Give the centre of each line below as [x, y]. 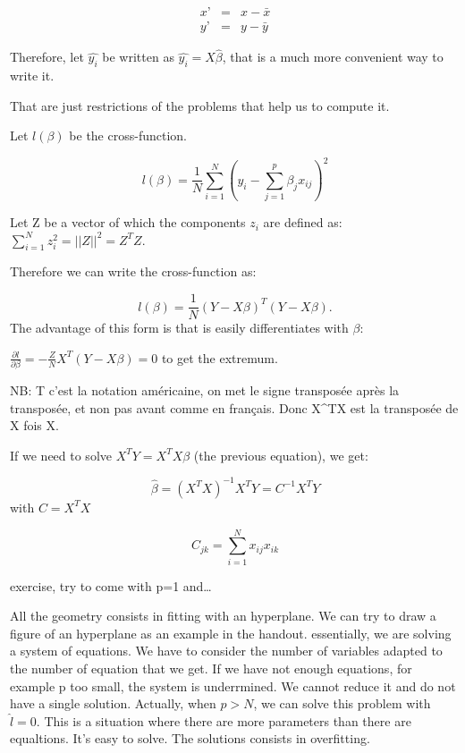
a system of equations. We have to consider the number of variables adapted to [226, 651]
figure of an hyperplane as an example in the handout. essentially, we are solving [231, 633]
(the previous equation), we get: [281, 455]
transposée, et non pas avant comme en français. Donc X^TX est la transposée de [234, 407]
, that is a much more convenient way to [333, 57]
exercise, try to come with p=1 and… [111, 585]
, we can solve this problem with [342, 703]
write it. [32, 76]
